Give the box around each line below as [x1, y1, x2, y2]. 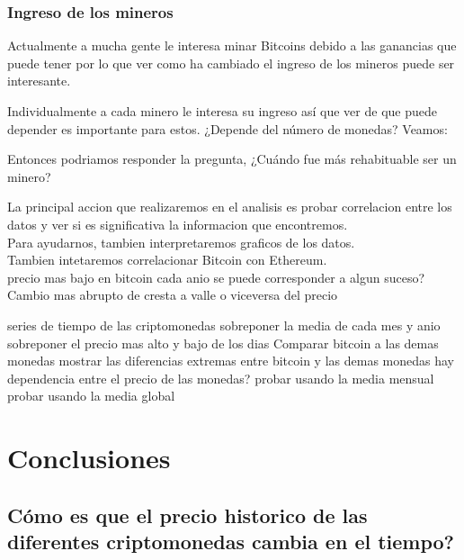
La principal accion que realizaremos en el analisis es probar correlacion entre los [7, 197, 452, 216]
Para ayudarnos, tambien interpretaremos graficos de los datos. [7, 232, 355, 251]
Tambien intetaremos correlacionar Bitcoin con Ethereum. [7, 250, 327, 269]
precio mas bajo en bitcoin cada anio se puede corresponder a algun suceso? [7, 267, 425, 286]
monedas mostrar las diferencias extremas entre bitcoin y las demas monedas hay [7, 351, 454, 370]
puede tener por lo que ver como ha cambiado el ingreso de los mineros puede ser [7, 53, 455, 72]
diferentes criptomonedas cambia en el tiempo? [7, 528, 455, 555]
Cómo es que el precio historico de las [7, 501, 368, 528]
